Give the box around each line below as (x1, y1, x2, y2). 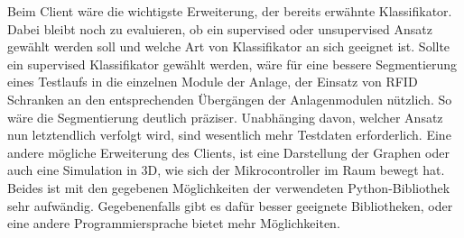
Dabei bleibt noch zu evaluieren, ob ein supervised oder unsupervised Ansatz (7, 19, 432, 38)
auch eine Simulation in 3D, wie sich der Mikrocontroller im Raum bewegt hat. (7, 160, 445, 179)
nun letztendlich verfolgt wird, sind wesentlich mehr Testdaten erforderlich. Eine (7, 125, 451, 144)
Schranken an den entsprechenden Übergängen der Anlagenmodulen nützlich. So (7, 89, 452, 108)
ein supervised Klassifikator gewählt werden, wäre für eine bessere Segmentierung (7, 54, 458, 73)
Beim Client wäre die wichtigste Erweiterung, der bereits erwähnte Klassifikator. (7, 2, 452, 20)
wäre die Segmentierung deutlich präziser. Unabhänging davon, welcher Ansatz (7, 107, 443, 126)
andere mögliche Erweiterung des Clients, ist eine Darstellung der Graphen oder (7, 142, 450, 161)
